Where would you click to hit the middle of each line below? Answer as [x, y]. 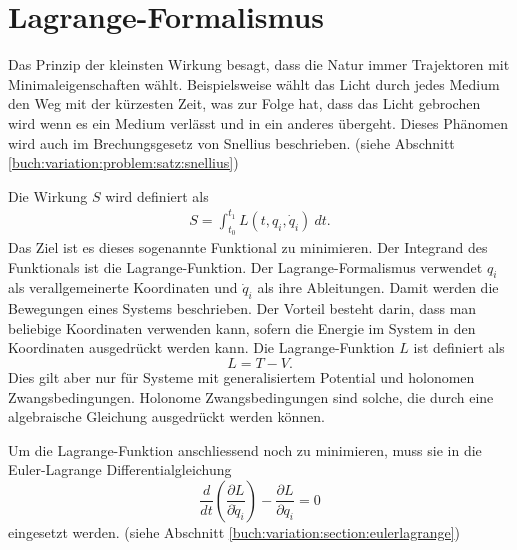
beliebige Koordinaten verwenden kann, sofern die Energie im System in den [242, 327]
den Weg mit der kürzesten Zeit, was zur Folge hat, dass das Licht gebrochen [244, 103]
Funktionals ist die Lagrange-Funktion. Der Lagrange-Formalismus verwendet [245, 266]
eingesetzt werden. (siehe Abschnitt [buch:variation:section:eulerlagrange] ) [234, 531]
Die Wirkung [48, 195]
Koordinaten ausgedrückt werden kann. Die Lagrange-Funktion [201, 347]
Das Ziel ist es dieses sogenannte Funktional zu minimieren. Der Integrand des [248, 247]
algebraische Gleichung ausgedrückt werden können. [166, 416]
